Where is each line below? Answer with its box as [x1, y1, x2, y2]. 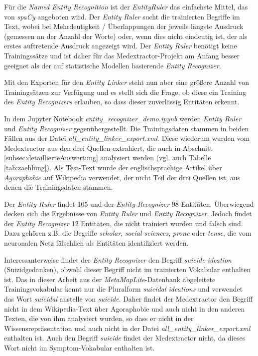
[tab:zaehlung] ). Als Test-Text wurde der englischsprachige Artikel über [4, 162, 222, 172]
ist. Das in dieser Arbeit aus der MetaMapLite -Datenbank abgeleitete [4, 274, 216, 284]
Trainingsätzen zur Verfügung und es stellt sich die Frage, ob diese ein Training [4, 86, 247, 97]
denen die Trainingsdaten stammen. [4, 182, 113, 192]
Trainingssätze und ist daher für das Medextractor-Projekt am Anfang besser [4, 50, 240, 60]
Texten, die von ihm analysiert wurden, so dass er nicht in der [4, 313, 194, 324]
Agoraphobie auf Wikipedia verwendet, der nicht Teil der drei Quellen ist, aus [4, 172, 241, 182]
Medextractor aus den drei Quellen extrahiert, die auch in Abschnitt [4, 142, 213, 153]
